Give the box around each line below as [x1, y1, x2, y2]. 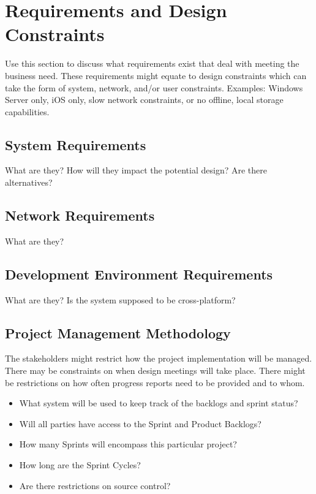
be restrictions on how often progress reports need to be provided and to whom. [5, 376, 305, 389]
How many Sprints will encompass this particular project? [19, 438, 237, 450]
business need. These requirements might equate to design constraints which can [5, 69, 307, 82]
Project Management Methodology [5, 323, 231, 342]
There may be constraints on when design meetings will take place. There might [5, 364, 306, 377]
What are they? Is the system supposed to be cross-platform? [5, 293, 236, 306]
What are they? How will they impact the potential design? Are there [5, 164, 267, 177]
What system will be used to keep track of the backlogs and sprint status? [19, 397, 298, 409]
